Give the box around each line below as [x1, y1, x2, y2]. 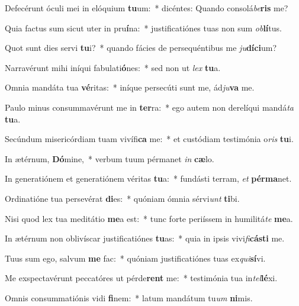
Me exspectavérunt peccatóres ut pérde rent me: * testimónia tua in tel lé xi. [5, 272, 278, 284]
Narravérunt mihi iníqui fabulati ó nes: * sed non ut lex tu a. [5, 61, 221, 73]
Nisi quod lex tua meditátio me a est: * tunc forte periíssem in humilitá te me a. [5, 212, 293, 224]
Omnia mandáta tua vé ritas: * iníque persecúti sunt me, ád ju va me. [5, 81, 255, 94]
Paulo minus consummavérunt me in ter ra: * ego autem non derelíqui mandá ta [5, 101, 294, 113]
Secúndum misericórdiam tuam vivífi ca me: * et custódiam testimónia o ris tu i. [5, 133, 294, 145]
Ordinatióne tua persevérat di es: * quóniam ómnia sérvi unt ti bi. [5, 192, 240, 204]
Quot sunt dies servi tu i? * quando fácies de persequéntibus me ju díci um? [5, 41, 277, 54]
